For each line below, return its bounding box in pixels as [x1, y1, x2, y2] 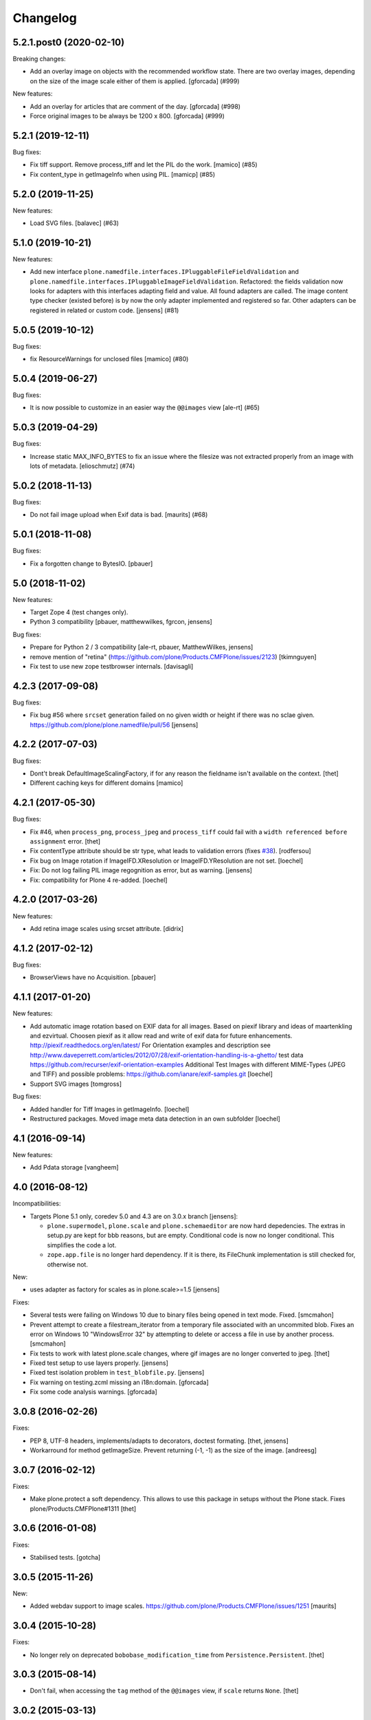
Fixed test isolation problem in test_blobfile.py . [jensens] [30, 1368, 205, 1377]
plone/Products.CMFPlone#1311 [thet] [30, 1504, 137, 1513]
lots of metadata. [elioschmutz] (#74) [30, 462, 135, 471]
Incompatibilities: [12, 1199, 61, 1207]
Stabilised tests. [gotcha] [30, 1553, 101, 1561]
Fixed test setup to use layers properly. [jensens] [30, 1359, 168, 1367]
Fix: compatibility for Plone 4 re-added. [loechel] [30, 876, 168, 884]
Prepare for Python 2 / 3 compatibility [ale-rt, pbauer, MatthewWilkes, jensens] [30, 643, 254, 652]
